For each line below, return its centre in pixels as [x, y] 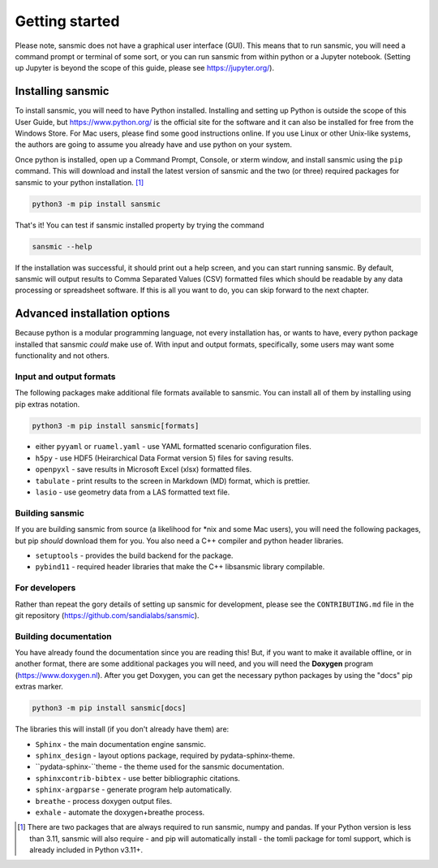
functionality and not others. [62, 355]
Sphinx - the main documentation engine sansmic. [120, 744]
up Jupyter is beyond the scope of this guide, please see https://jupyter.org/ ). [145, 68]
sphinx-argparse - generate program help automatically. [134, 790]
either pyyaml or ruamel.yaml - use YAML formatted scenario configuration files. [173, 447]
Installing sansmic [62, 91]
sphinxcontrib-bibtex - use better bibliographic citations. [138, 778]
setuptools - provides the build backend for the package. [134, 555]
